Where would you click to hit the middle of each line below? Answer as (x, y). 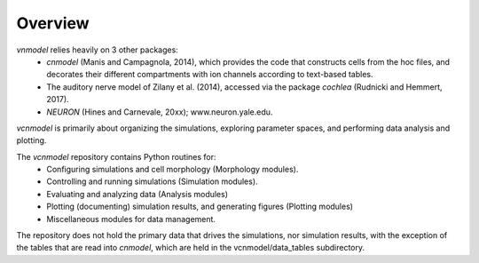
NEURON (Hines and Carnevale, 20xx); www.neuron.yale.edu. (160, 112)
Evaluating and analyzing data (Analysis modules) (137, 194)
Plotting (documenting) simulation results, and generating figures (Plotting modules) (200, 207)
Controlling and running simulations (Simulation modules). (152, 181)
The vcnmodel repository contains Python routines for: (116, 156)
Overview (53, 23)
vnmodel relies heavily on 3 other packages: (98, 50)
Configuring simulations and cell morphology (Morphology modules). (173, 170)
